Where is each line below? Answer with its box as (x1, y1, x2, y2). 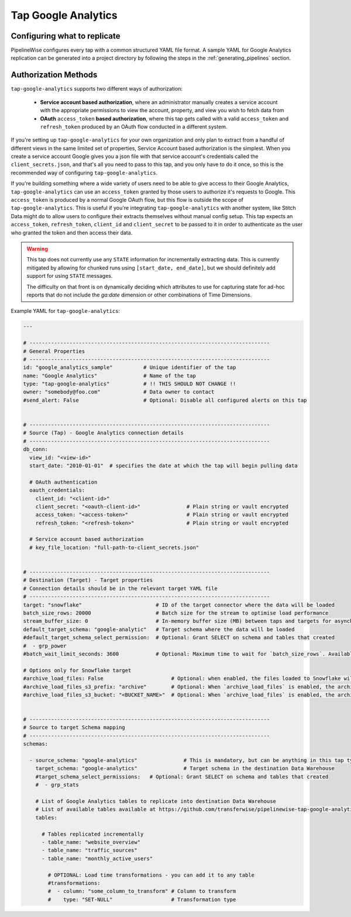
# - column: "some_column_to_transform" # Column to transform (47, 888, 236, 895)
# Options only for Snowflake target (23, 667, 132, 674)
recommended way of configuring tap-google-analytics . (11, 169, 158, 176)
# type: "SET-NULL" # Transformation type (47, 896, 236, 903)
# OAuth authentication (29, 478, 98, 485)
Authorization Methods (11, 70, 98, 80)
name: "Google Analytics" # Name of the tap (23, 372, 196, 379)
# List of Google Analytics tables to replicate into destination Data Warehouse (35, 798, 276, 804)
